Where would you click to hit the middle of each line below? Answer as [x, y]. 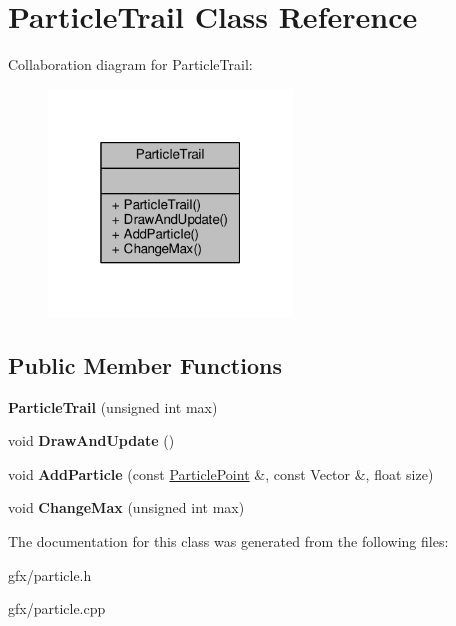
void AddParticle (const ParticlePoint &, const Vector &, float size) [221, 473]
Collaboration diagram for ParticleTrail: [130, 64]
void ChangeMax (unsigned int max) [126, 507]
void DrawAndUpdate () [91, 440]
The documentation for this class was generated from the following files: [228, 540]
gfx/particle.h [50, 574]
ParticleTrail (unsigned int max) [113, 406]
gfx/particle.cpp [57, 608]
